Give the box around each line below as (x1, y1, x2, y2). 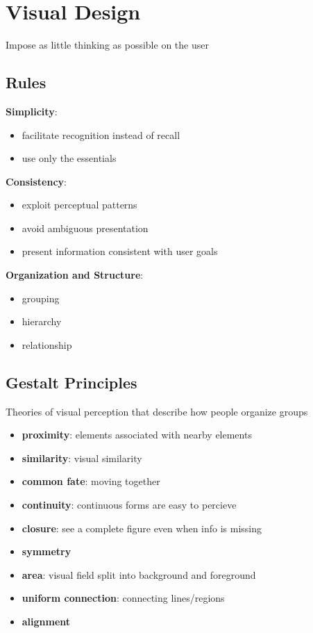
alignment (22, 614, 71, 628)
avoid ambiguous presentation (22, 220, 149, 235)
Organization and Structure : (6, 268, 144, 282)
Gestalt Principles (6, 371, 137, 393)
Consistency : (6, 174, 67, 188)
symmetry (22, 544, 71, 559)
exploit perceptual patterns (22, 197, 137, 212)
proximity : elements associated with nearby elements (22, 427, 252, 442)
